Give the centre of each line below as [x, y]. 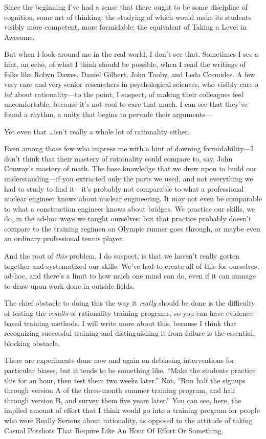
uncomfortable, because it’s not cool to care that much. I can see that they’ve [126, 104]
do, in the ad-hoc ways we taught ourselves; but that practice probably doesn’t [128, 218]
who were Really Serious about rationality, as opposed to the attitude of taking [128, 420]
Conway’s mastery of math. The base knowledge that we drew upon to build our [130, 168]
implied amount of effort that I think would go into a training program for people [132, 410]
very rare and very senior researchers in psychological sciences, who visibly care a [131, 84]
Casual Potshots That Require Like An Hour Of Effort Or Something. [114, 430]
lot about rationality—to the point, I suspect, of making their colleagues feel [124, 94]
